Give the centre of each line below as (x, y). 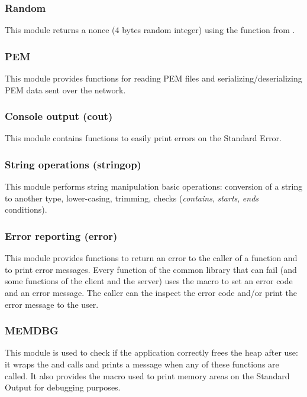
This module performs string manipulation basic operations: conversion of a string (154, 186)
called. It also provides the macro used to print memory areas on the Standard (147, 375)
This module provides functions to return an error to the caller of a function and (151, 258)
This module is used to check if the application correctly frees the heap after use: (151, 352)
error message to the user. (52, 304)
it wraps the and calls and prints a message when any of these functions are (142, 364)
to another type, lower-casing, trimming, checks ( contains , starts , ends (132, 198)
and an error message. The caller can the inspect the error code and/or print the (151, 293)
